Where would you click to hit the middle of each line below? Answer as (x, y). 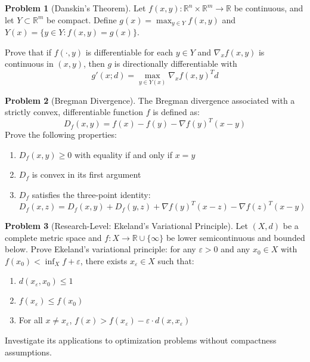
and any (235, 249)
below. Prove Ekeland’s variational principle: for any (100, 249)
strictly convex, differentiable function (74, 112)
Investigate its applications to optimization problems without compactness (141, 340)
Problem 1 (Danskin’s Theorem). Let (75, 8)
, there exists (104, 260)
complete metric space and (53, 237)
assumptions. (28, 352)
